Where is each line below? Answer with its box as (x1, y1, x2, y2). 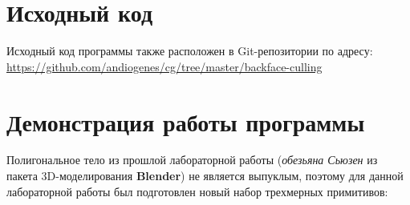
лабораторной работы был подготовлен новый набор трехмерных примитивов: (6, 183, 388, 199)
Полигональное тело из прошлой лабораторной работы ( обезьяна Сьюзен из (6, 151, 378, 168)
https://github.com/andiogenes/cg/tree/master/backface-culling (6, 58, 323, 74)
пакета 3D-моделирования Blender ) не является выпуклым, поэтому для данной (6, 167, 404, 184)
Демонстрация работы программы (6, 105, 365, 138)
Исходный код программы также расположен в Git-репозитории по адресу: (6, 42, 373, 59)
